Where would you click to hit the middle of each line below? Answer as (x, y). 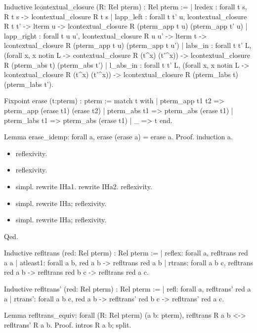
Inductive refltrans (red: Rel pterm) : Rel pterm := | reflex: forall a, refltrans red (126, 253)
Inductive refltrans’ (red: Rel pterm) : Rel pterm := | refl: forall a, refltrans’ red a (128, 289)
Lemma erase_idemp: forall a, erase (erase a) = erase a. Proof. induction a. (118, 137)
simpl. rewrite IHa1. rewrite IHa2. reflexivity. (84, 186)
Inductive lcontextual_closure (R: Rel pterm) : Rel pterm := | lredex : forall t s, (126, 6)
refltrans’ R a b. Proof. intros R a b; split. (68, 324)
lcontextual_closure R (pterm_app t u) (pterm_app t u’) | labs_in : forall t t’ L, (128, 45)
